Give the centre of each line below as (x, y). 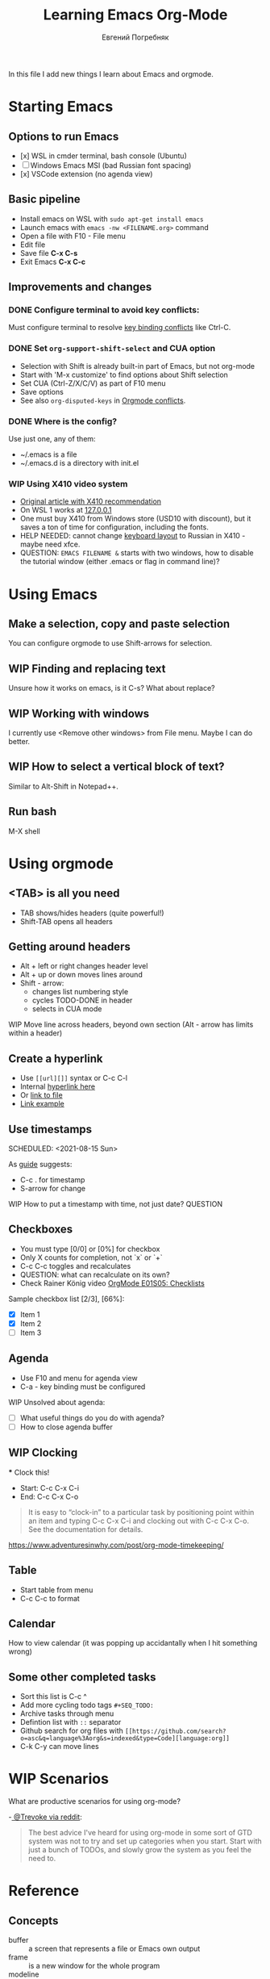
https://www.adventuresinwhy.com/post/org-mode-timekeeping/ (116, 1545)
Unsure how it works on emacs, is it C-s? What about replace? (112, 688)
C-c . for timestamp (52, 1180)
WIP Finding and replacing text (87, 669)
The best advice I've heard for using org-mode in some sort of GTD (140, 1833)
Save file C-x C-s (49, 253)
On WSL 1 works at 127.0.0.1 (66, 510)
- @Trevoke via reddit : (45, 1817)
